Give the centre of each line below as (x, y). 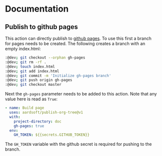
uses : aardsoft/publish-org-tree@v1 (46, 112)
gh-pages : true (29, 126)
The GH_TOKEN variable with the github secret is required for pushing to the (79, 144)
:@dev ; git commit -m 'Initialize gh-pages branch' (58, 76)
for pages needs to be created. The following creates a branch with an (75, 44)
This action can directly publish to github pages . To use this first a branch (78, 38)
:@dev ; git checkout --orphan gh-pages (45, 58)
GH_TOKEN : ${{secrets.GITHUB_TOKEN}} (52, 135)
